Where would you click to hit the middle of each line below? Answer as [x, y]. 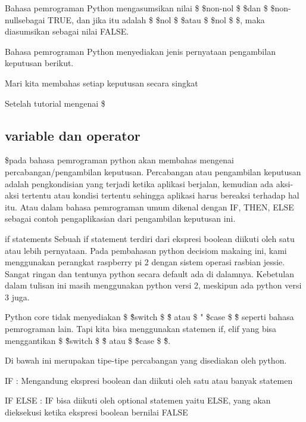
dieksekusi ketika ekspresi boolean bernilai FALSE [96, 412]
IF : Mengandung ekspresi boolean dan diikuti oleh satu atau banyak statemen [149, 380]
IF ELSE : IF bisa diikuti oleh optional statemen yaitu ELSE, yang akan [138, 400]
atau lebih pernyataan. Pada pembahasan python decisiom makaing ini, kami [146, 250]
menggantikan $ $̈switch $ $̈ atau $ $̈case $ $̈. [88, 340]
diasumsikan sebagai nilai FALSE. [67, 31]
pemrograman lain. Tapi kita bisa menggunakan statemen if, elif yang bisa [141, 329]
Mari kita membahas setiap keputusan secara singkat [102, 83]
